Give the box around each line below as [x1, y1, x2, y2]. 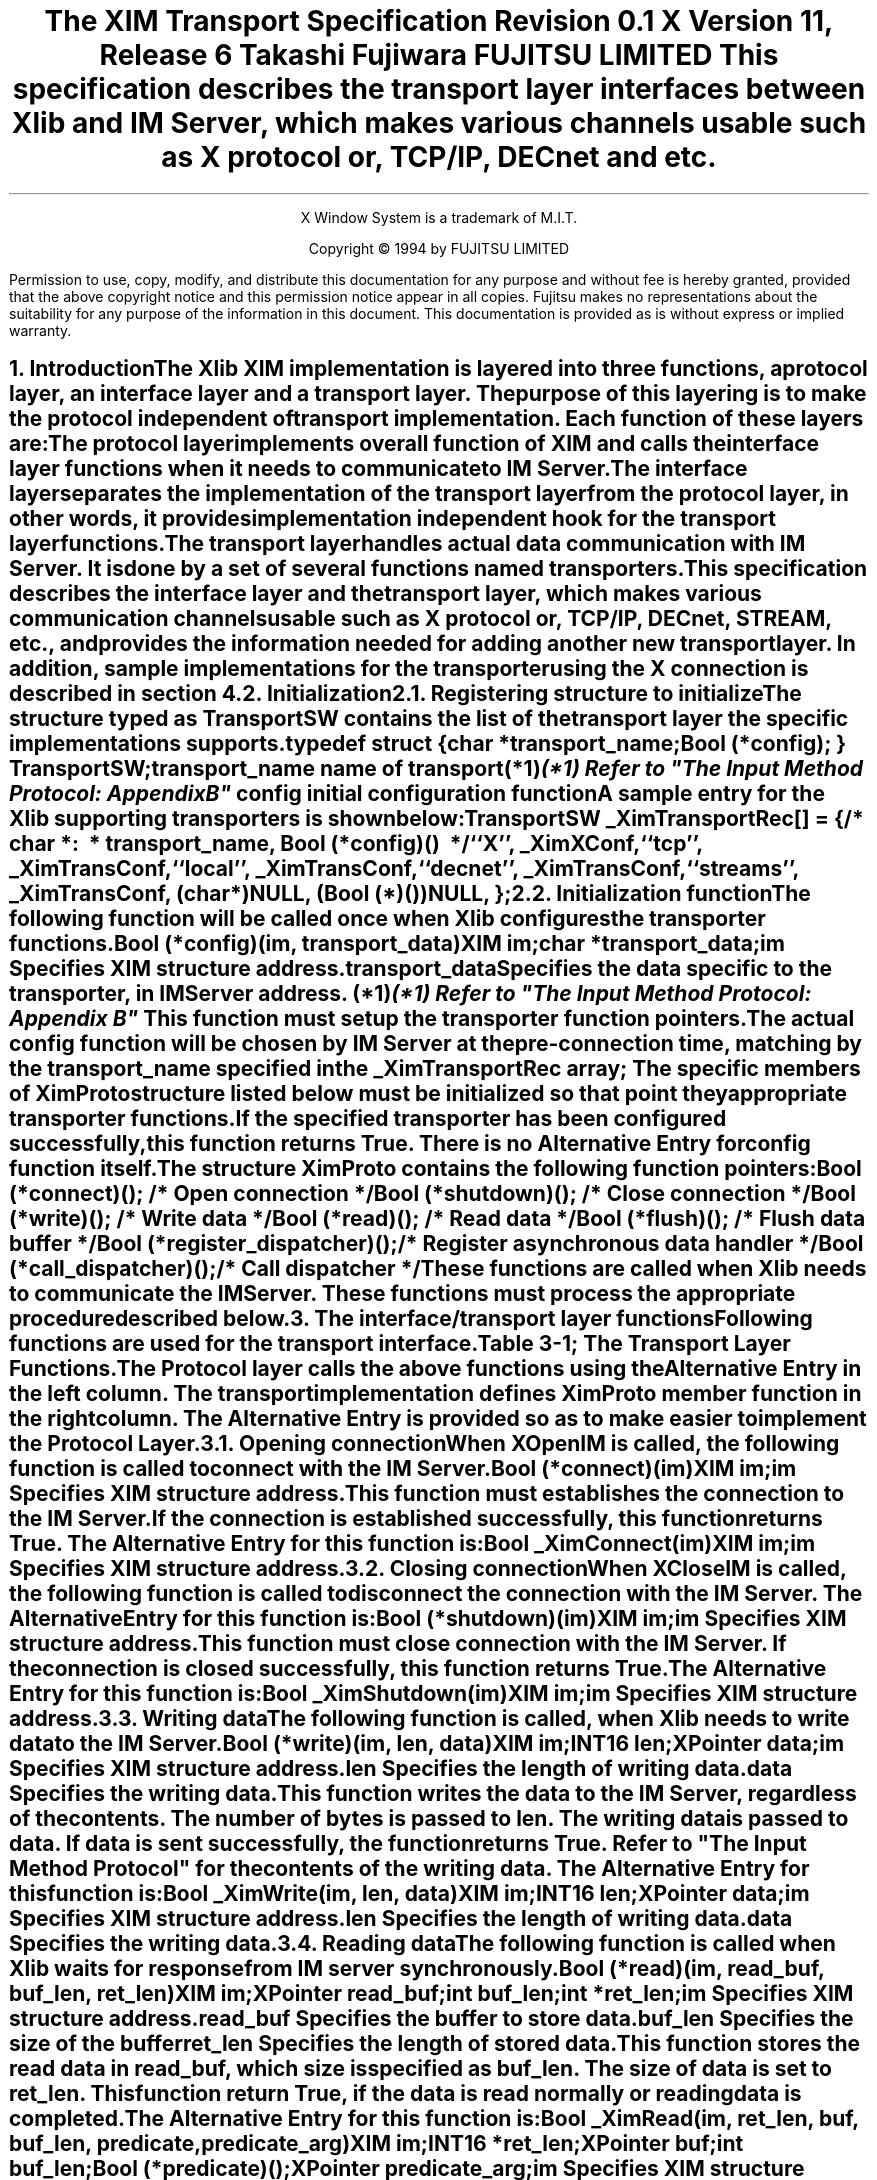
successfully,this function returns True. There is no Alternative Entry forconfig [9, 1131, 811, 1157]
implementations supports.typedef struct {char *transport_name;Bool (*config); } [9, 731, 847, 757]
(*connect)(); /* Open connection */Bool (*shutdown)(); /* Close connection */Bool [9, 1181, 856, 1207]
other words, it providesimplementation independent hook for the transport [9, 506, 776, 532]
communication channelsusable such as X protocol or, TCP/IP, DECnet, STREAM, [9, 606, 832, 632]
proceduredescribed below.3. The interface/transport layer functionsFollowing [9, 1306, 813, 1332]
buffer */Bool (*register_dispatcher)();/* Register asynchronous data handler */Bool [9, 1231, 864, 1257]
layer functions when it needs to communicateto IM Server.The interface [9, 456, 748, 482]
